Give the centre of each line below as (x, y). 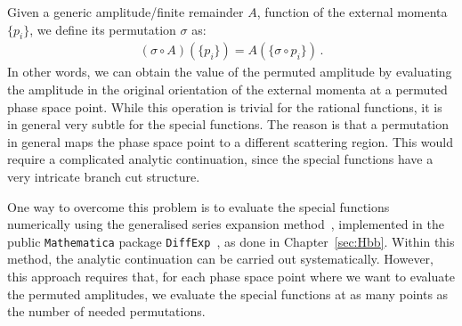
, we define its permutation (103, 29)
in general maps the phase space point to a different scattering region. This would (231, 141)
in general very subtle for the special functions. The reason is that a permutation (228, 124)
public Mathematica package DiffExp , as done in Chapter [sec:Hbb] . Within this (231, 241)
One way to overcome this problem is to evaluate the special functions (199, 206)
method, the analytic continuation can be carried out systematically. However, (220, 259)
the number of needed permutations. (106, 311)
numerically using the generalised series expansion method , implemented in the (226, 224)
